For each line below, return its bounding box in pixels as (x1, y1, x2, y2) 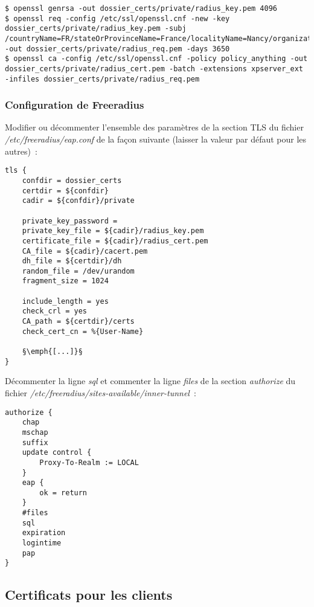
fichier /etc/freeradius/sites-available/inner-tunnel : (5, 386, 196, 399)
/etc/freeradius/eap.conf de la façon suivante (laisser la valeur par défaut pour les (5, 133, 307, 146)
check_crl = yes (22, 307, 88, 316)
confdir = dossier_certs (22, 176, 122, 185)
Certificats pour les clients (5, 585, 173, 604)
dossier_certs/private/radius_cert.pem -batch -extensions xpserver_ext (5, 64, 303, 73)
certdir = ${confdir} (22, 186, 109, 195)
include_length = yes (22, 297, 109, 306)
